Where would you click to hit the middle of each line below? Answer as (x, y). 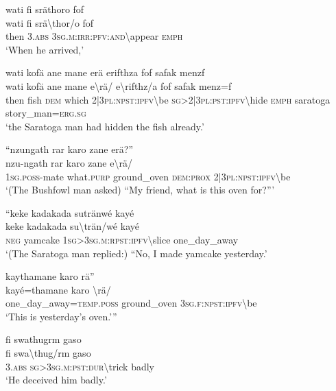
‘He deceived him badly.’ (56, 380)
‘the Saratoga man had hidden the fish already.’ (105, 126)
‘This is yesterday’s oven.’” (61, 316)
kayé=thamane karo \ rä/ (58, 289)
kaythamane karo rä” (50, 276)
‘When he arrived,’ (45, 49)
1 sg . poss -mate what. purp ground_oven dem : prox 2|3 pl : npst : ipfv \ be (148, 176)
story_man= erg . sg (46, 113)
